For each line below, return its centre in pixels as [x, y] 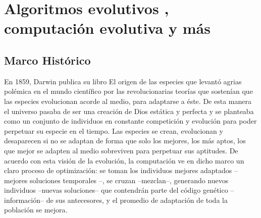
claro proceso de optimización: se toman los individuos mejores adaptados [118, 170]
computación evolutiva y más [107, 28]
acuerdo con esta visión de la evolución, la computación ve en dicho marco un [124, 160]
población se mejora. [36, 210]
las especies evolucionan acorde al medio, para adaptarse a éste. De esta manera [128, 101]
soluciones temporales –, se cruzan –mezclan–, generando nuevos [129, 180]
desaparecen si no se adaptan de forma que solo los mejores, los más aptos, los [125, 141]
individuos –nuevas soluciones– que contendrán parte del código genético [116, 190]
